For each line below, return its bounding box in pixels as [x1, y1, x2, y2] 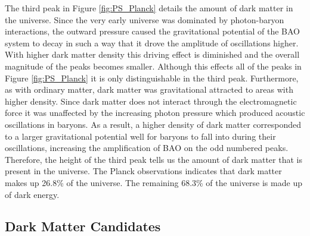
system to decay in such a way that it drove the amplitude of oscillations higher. [5, 36, 299, 49]
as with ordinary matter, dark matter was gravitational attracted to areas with [5, 83, 293, 96]
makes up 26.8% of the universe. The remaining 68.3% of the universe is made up [5, 176, 302, 188]
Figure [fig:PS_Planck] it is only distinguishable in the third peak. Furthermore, [5, 71, 299, 84]
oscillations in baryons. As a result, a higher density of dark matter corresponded [5, 118, 302, 130]
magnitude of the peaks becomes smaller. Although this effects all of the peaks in [5, 59, 302, 72]
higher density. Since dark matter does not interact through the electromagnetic [5, 95, 297, 107]
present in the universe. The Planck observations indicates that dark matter [5, 165, 282, 177]
